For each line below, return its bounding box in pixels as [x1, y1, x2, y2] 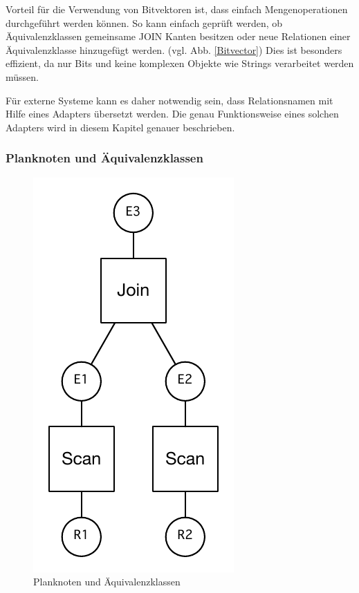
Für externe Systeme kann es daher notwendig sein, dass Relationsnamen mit [6, 93, 333, 107]
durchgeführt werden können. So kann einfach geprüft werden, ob [6, 15, 283, 30]
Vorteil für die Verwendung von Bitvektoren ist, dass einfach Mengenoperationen [6, 2, 348, 16]
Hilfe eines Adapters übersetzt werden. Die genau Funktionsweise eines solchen [6, 106, 339, 121]
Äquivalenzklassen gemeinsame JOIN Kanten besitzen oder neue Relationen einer [6, 29, 351, 44]
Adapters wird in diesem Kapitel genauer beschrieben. [6, 120, 235, 134]
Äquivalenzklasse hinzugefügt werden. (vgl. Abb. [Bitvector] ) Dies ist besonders [6, 42, 342, 57]
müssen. [6, 69, 39, 84]
